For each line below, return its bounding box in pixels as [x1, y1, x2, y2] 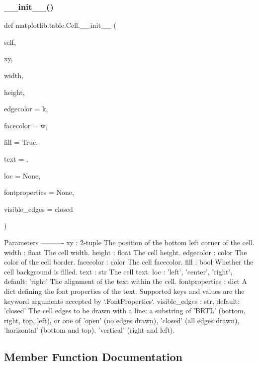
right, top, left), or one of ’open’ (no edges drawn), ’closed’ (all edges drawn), [4, 315, 240, 325]
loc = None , [4, 170, 41, 181]
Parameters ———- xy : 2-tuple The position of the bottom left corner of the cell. [4, 237, 255, 247]
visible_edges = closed [4, 203, 73, 214]
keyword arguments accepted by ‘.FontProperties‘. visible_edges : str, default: [4, 295, 240, 306]
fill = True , [4, 137, 38, 147]
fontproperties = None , [4, 187, 74, 197]
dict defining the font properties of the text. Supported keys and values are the [4, 285, 245, 296]
